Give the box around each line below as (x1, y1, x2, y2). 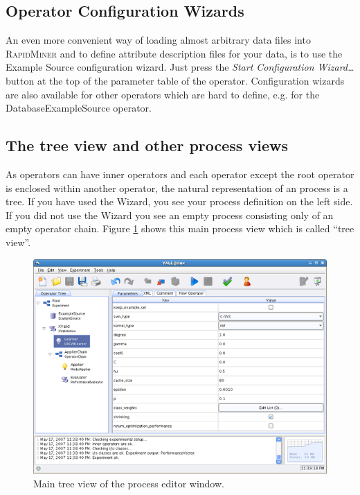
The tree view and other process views (6, 134, 288, 156)
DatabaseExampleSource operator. (6, 101, 152, 115)
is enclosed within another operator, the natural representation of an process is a (6, 180, 348, 195)
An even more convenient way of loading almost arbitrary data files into (6, 33, 311, 47)
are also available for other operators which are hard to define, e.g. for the (6, 87, 320, 101)
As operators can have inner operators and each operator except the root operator (6, 166, 354, 181)
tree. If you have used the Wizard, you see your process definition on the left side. (6, 194, 353, 209)
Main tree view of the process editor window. (33, 476, 224, 490)
